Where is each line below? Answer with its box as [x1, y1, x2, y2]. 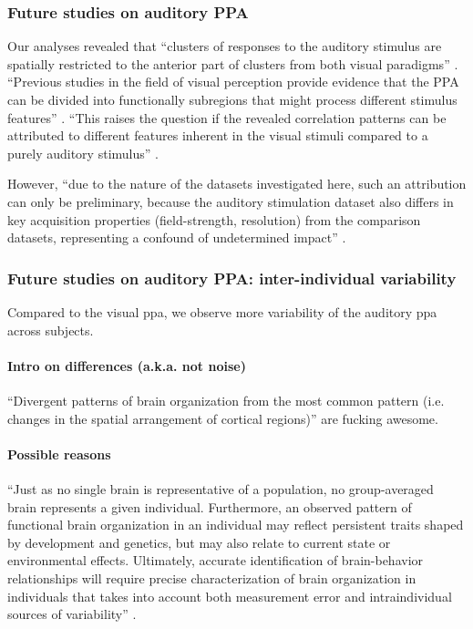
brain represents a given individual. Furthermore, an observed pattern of [7, 497, 412, 516]
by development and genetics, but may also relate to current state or [7, 532, 391, 552]
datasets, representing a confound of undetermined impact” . [7, 228, 346, 247]
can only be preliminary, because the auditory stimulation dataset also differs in [7, 191, 454, 211]
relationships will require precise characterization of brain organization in [7, 568, 416, 587]
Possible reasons [7, 444, 111, 463]
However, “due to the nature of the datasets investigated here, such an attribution [7, 174, 467, 193]
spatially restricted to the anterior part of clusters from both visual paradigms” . [7, 54, 458, 73]
